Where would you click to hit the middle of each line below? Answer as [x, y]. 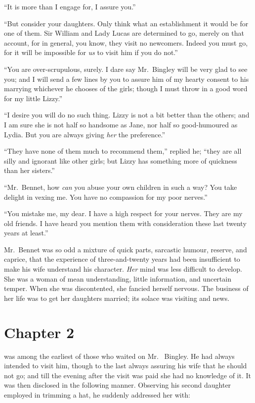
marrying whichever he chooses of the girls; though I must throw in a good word [126, 88]
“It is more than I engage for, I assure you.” [70, 6]
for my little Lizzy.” [33, 98]
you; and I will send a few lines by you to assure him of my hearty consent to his [127, 79]
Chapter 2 [39, 332]
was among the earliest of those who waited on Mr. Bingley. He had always [119, 356]
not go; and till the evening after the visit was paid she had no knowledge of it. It [127, 375]
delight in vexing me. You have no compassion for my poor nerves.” [106, 197]
